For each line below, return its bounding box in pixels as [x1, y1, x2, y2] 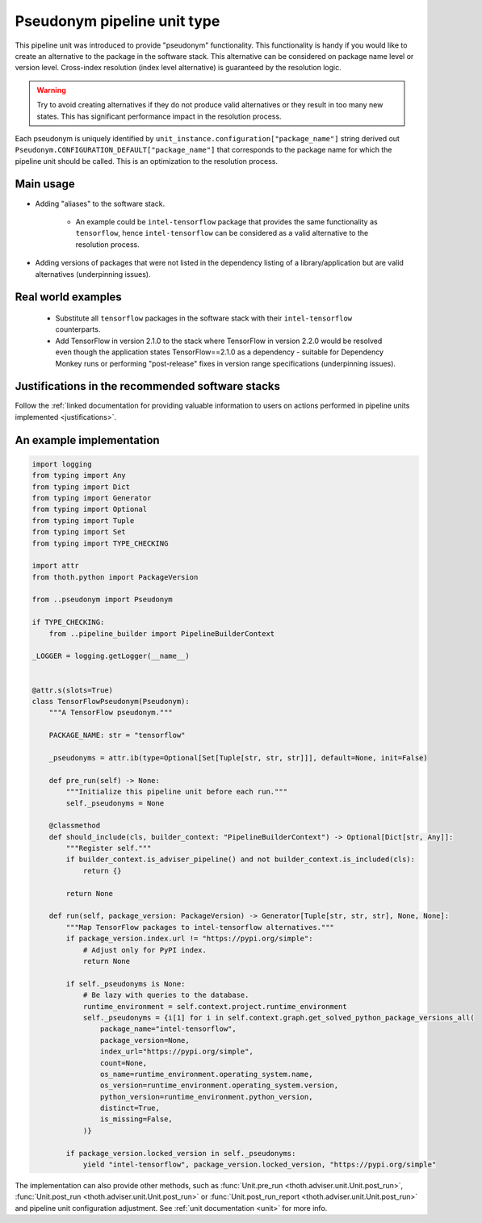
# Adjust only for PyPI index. [82, 945, 207, 954]
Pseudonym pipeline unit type [15, 12, 220, 30]
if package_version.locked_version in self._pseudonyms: [65, 1149, 296, 1158]
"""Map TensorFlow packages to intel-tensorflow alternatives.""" [65, 923, 335, 932]
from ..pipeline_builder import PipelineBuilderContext [48, 629, 275, 638]
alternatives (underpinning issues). [35, 269, 151, 279]
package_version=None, [99, 1036, 190, 1045]
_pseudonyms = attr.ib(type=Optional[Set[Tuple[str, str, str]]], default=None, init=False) [48, 753, 428, 762]
